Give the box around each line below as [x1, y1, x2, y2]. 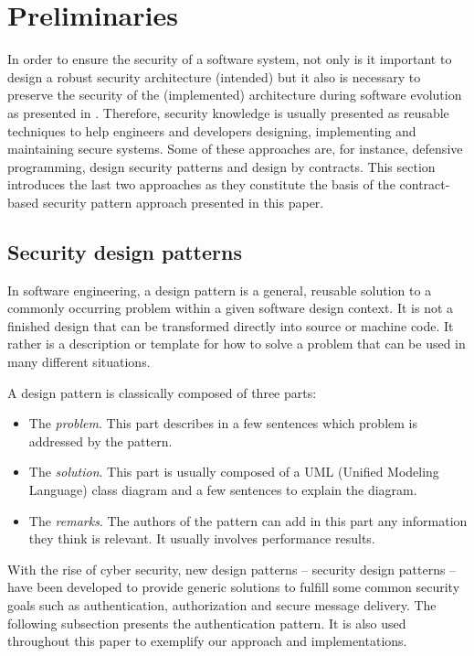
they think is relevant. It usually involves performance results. [28, 529, 375, 548]
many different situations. [7, 352, 151, 371]
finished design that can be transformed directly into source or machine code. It [7, 316, 454, 335]
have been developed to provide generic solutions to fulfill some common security [7, 577, 460, 597]
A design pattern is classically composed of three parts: [7, 382, 317, 402]
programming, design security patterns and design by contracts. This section [7, 156, 436, 176]
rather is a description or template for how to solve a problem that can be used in [7, 334, 466, 353]
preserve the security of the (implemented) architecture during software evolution [7, 85, 462, 104]
